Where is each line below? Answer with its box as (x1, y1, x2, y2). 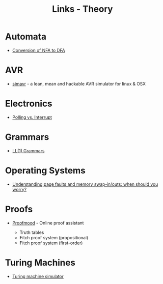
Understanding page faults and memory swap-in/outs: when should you (12, 181, 158, 187)
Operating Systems (5, 165, 86, 176)
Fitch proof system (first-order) (19, 240, 83, 246)
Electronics (5, 98, 53, 109)
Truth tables (19, 229, 44, 235)
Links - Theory (52, 3, 113, 15)
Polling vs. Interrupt (12, 114, 53, 120)
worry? (12, 186, 27, 192)
